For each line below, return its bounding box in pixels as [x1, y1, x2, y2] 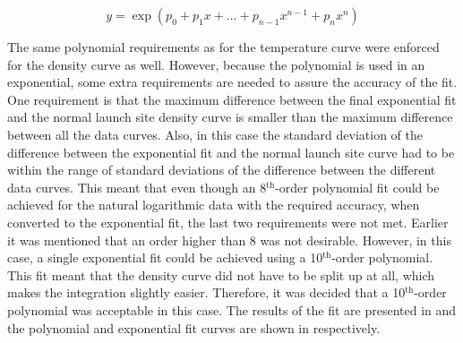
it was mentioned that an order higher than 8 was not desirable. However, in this [7, 230, 451, 249]
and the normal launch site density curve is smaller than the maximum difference [7, 107, 453, 126]
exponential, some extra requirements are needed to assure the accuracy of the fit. [7, 73, 458, 91]
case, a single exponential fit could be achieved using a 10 [7, 248, 323, 267]
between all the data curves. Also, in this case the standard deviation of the [7, 124, 424, 143]
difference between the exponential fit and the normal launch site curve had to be [7, 142, 455, 161]
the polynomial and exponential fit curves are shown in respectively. [7, 318, 381, 337]
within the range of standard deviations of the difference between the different [7, 160, 436, 179]
